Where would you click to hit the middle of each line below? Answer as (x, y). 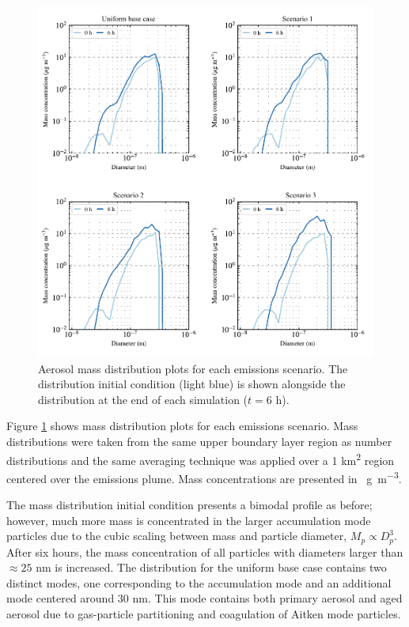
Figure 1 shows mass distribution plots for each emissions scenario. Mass (182, 426)
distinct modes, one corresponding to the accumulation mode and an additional (199, 582)
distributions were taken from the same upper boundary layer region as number (199, 441)
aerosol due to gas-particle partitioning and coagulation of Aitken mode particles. (204, 614)
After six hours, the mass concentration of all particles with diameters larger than (205, 551)
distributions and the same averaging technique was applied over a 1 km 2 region (201, 459)
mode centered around (61, 598)
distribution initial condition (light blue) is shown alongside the (192, 384)
